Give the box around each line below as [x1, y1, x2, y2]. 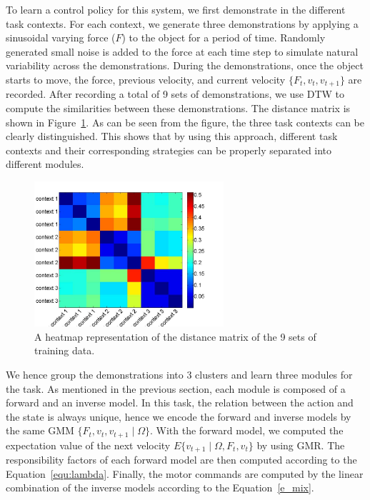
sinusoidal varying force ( [6, 30, 116, 45]
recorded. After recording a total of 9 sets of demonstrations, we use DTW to [6, 86, 345, 101]
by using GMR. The [256, 437, 345, 452]
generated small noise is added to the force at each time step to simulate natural [6, 44, 359, 59]
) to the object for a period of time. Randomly [121, 30, 326, 45]
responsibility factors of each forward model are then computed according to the [6, 452, 357, 467]
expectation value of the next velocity [6, 437, 171, 452]
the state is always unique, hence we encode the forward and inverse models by [6, 409, 351, 424]
